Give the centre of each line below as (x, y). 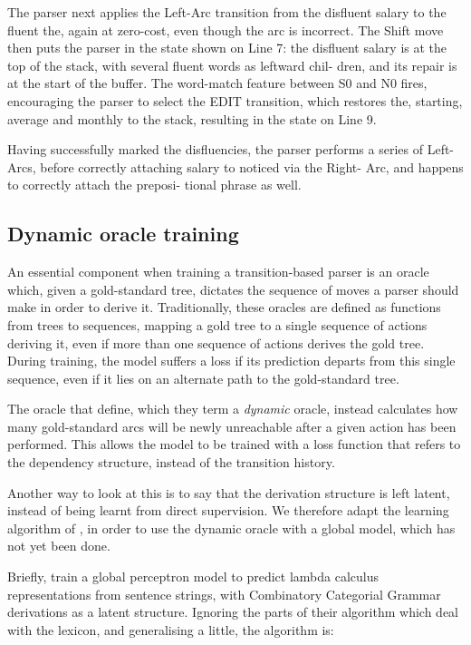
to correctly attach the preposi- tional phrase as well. (154, 185)
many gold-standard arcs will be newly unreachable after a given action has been (232, 426)
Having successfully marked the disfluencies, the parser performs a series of (216, 149)
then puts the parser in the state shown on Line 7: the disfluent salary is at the (227, 48)
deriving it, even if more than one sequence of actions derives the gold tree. (216, 342)
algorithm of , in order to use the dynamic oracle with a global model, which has (231, 528)
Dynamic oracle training (123, 234)
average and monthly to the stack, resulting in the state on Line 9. (192, 118)
